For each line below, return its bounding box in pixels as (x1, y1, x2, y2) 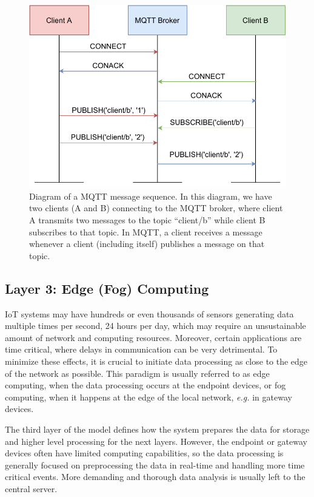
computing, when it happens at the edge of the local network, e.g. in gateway (5, 390, 292, 403)
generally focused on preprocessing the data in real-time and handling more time (5, 458, 305, 471)
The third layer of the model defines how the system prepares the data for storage (5, 422, 310, 435)
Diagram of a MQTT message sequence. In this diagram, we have (29, 189, 272, 202)
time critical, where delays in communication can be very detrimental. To (5, 343, 278, 356)
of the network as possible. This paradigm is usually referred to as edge (5, 367, 270, 379)
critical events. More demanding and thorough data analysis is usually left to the (5, 470, 306, 483)
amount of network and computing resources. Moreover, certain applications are (5, 331, 302, 343)
